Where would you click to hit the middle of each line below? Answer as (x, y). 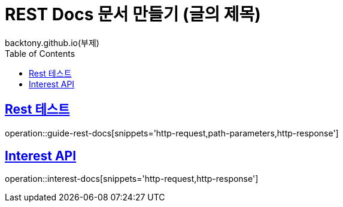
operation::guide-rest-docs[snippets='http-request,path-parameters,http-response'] (172, 133)
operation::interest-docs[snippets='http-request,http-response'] (132, 179)
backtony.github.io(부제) (52, 42)
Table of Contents (40, 53)
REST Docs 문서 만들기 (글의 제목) (133, 14)
